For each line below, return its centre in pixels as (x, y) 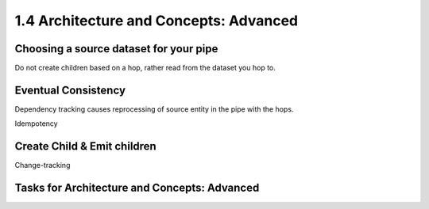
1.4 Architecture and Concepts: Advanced (156, 21)
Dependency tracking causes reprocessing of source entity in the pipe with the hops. (154, 109)
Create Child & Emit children (85, 146)
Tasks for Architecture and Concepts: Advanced (137, 188)
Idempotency (37, 123)
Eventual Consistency (70, 90)
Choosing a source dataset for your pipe (116, 49)
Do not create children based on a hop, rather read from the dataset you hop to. (145, 68)
